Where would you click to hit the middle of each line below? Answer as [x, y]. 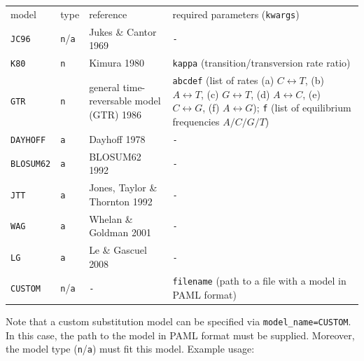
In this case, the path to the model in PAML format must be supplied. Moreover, [180, 335]
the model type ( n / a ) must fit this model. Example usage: [130, 349]
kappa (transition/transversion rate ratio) [261, 63]
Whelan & [111, 218]
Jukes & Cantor [123, 31]
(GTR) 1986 [115, 115]
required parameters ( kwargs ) [236, 14]
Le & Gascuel [118, 249]
